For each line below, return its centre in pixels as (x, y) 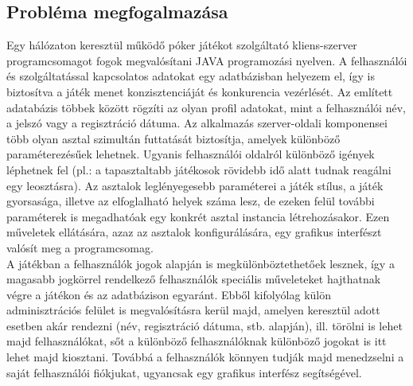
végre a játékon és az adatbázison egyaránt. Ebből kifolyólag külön (169, 294)
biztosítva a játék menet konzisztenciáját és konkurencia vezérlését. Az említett (200, 91)
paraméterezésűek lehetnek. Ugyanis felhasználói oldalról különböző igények (191, 154)
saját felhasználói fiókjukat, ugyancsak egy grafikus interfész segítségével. (184, 372)
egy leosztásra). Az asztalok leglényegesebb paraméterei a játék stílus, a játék (195, 185)
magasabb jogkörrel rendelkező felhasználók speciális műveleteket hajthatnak (194, 279)
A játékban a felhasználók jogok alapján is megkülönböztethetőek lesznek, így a (201, 263)
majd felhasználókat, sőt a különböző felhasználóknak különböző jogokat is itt (197, 341)
